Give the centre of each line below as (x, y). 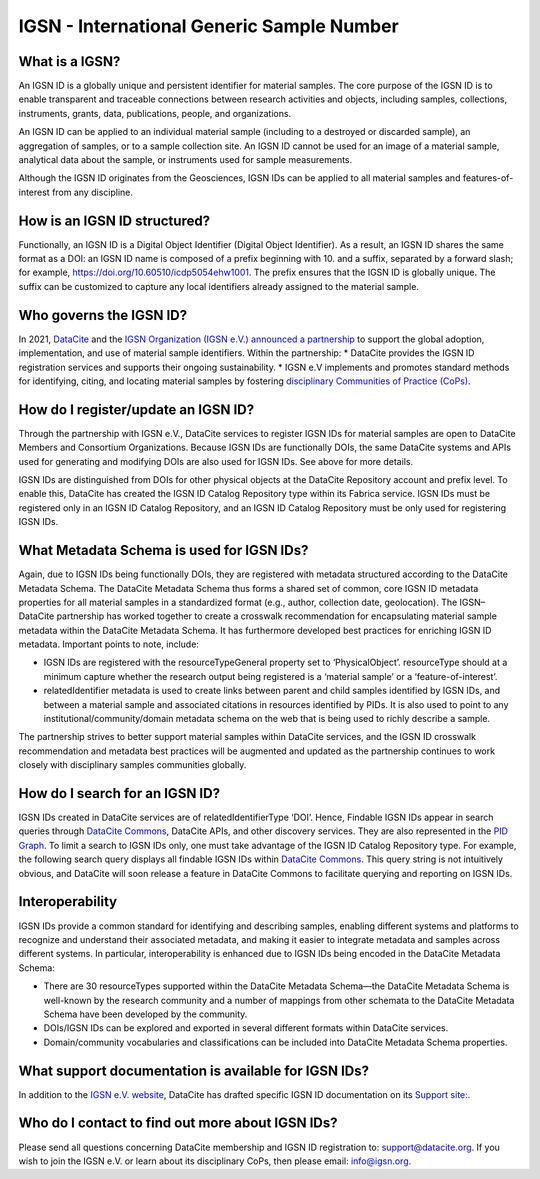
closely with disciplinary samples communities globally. (132, 765)
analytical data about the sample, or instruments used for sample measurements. (185, 160)
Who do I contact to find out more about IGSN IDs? (178, 1123)
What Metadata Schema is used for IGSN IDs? (163, 550)
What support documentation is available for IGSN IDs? (194, 1070)
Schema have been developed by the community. (145, 1014)
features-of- (488, 178)
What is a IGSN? (69, 61)
